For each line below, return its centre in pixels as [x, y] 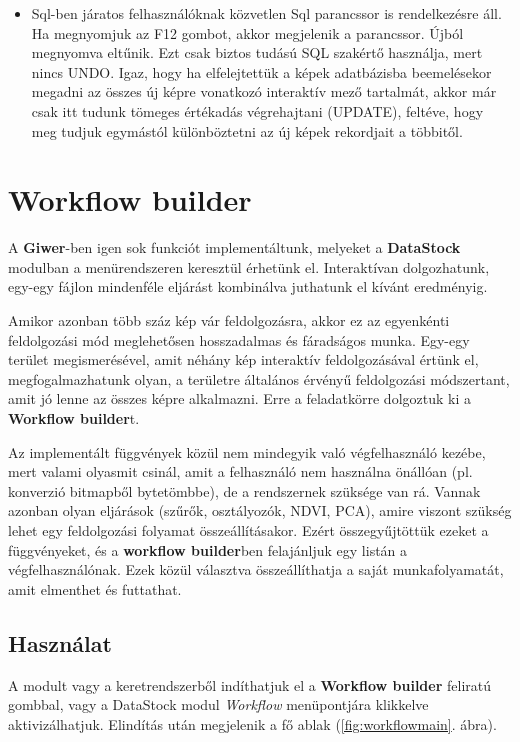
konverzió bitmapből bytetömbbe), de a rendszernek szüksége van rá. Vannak [244, 490]
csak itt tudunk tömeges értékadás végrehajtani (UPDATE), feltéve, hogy [257, 110]
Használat [60, 642]
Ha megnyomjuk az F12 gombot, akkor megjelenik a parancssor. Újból [247, 32]
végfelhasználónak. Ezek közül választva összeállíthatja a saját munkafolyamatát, [256, 569]
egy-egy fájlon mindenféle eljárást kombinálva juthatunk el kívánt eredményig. [248, 286]
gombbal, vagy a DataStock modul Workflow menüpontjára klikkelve [218, 704]
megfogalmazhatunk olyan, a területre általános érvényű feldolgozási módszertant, [259, 378]
